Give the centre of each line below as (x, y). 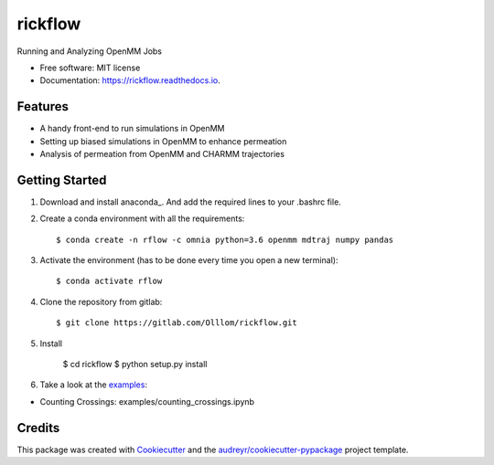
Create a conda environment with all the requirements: (142, 218)
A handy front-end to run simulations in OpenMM (132, 129)
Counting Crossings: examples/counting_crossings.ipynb (147, 401)
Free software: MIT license (90, 68)
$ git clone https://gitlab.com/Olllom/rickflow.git (177, 323)
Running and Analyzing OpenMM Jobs (89, 51)
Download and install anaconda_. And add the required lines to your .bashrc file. (191, 202)
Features (43, 106)
